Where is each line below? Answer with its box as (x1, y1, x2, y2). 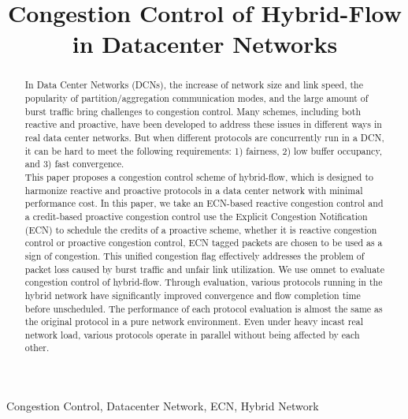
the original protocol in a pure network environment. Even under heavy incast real (24, 315, 364, 328)
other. (24, 341, 50, 354)
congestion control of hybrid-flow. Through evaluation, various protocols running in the (24, 275, 383, 289)
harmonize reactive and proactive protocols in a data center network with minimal (24, 183, 363, 196)
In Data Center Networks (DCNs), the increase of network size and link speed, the (24, 78, 363, 92)
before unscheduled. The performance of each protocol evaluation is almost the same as (24, 301, 383, 315)
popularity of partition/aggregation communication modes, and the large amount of (24, 92, 369, 105)
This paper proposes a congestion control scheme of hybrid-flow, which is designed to (24, 170, 373, 183)
